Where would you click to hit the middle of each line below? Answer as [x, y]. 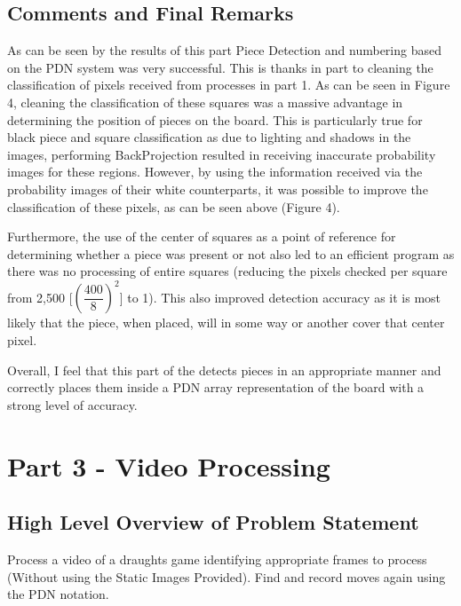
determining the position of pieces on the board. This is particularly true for [215, 119]
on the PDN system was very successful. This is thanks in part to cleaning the [220, 67]
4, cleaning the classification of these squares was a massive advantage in [205, 102]
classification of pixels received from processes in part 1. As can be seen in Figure [229, 85]
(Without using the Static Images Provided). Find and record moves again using [227, 576]
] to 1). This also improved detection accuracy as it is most [280, 297]
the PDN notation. [58, 594]
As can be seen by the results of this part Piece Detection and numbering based [224, 50]
